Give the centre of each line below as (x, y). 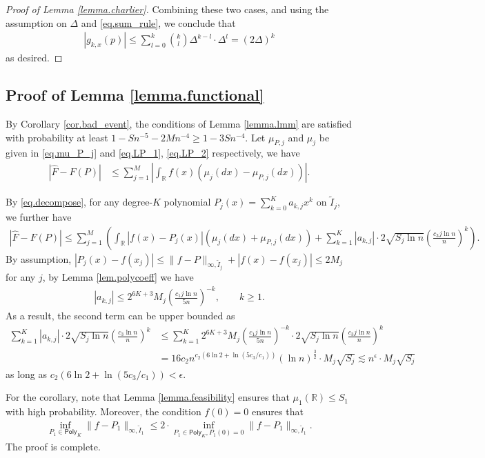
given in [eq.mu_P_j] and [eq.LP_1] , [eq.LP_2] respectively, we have (153, 153)
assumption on (36, 22)
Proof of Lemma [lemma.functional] (135, 95)
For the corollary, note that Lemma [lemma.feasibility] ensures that (148, 397)
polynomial (187, 202)
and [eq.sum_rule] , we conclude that (158, 22)
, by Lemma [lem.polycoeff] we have (118, 277)
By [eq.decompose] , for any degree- (79, 202)
